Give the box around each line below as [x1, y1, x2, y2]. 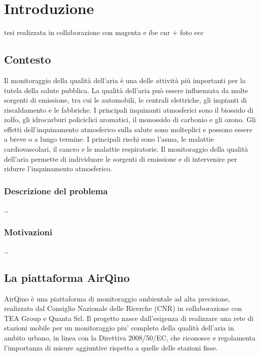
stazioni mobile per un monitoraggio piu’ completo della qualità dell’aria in [4, 322, 234, 333]
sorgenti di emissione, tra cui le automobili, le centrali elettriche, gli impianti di [4, 95, 247, 105]
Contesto [4, 52, 51, 67]
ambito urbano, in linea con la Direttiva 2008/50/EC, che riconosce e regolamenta [4, 332, 255, 343]
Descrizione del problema [4, 184, 108, 197]
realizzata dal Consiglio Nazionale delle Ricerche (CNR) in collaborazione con [4, 303, 242, 313]
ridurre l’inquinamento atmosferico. [4, 163, 112, 174]
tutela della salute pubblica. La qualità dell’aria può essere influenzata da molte [4, 85, 248, 95]
